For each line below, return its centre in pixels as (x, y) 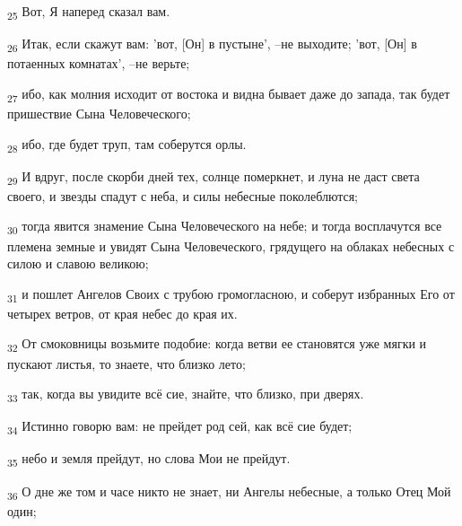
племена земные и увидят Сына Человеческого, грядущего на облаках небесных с (231, 245)
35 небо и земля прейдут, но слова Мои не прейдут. (149, 460)
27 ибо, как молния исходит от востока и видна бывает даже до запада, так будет (229, 94)
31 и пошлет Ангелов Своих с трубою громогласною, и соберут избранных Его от (231, 294)
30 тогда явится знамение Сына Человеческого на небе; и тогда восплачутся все (225, 227)
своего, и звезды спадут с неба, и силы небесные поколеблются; (183, 195)
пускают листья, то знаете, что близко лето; (126, 363)
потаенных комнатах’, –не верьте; (99, 63)
